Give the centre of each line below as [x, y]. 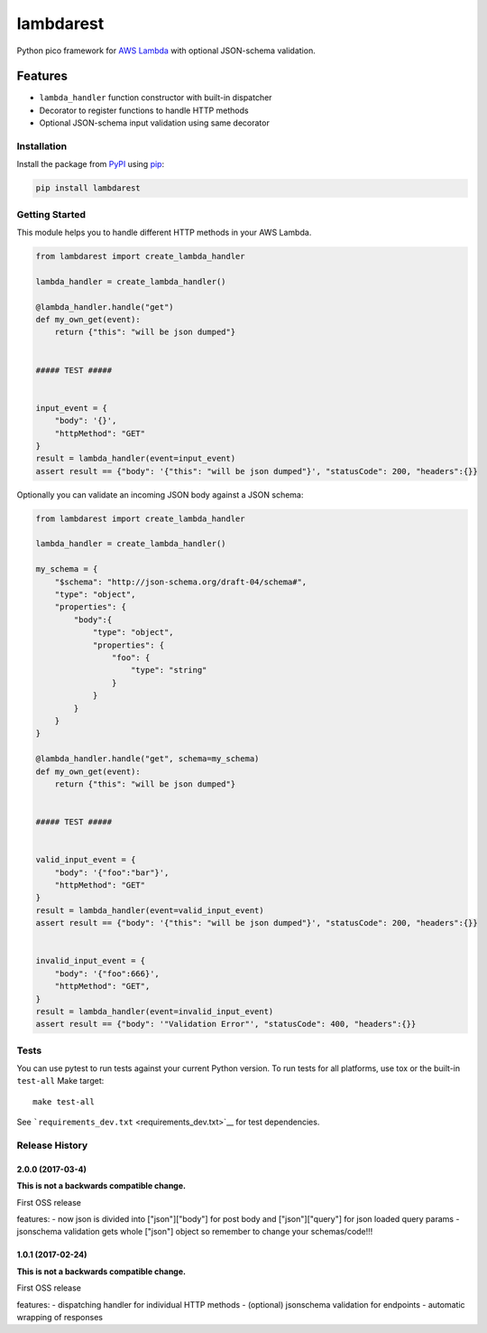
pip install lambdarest [88, 188]
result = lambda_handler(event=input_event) [136, 459]
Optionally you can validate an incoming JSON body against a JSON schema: [160, 494]
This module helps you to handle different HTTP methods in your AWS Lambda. [164, 233]
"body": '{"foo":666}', [107, 974]
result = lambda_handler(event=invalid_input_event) [155, 1011]
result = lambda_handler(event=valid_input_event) [150, 910]
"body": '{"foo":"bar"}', [112, 872]
